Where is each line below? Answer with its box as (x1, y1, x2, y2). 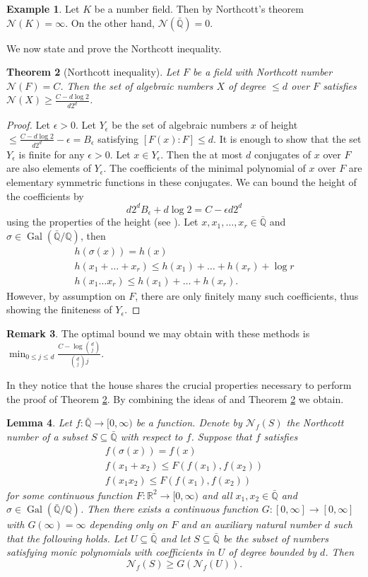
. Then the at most (160, 146, 243, 161)
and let (160, 530, 191, 545)
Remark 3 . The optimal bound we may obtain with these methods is (6, 325, 310, 340)
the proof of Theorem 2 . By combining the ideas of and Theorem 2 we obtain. (6, 391, 344, 406)
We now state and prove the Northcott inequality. (6, 40, 222, 55)
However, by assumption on (6, 288, 126, 303)
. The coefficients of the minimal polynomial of (103, 161, 306, 175)
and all (201, 487, 232, 502)
